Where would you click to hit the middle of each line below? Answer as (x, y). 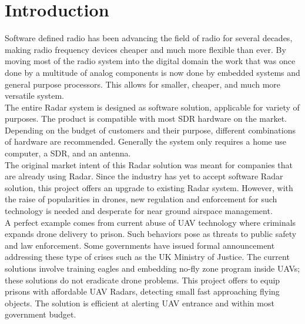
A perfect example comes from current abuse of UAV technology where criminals (150, 222)
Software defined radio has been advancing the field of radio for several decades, (149, 38)
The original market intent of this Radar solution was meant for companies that (149, 164)
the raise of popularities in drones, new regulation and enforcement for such (141, 199)
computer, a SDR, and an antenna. (68, 153)
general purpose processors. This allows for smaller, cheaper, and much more (143, 84)
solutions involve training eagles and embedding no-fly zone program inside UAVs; (152, 268)
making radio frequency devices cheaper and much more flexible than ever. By (145, 49)
